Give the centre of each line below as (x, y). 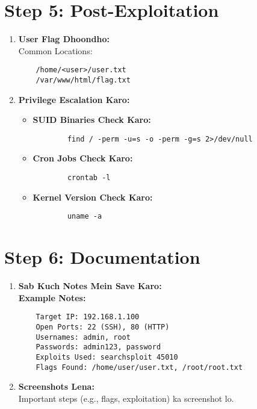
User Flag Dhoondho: (64, 39)
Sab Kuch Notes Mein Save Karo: (90, 286)
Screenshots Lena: (56, 386)
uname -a (85, 217)
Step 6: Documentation (102, 257)
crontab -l (89, 178)
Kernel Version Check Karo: (93, 197)
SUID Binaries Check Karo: (92, 120)
